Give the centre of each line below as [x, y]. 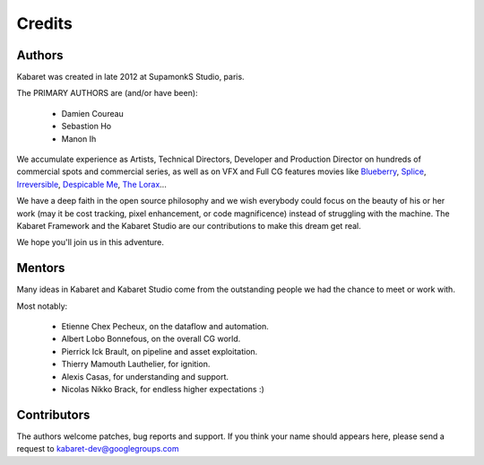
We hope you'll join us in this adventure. [91, 242]
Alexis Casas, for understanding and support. [145, 376]
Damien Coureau [93, 113]
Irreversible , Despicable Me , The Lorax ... [92, 184]
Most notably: [42, 306]
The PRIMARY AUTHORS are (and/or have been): [107, 93]
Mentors [41, 268]
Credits [45, 23]
